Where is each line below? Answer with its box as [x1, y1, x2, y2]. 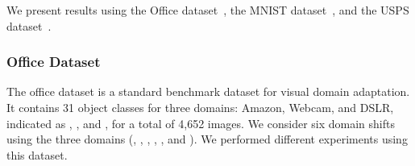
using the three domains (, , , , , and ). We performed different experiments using [6, 131, 408, 147]
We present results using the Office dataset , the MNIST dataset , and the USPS [6, 2, 409, 18]
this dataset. [6, 146, 68, 163]
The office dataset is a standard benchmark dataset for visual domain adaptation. [6, 83, 410, 100]
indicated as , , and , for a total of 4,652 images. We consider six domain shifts [6, 114, 395, 131]
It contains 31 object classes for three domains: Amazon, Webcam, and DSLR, [6, 99, 394, 115]
